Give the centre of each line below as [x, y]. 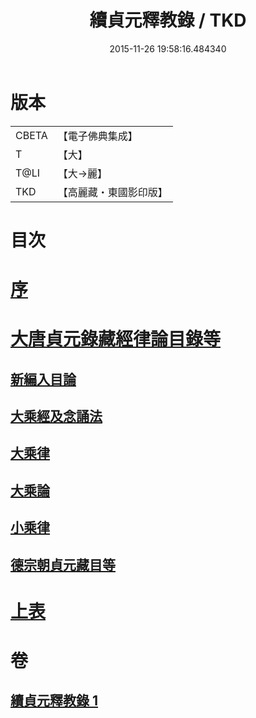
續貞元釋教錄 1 [54, 701]
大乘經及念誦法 [56, 416]
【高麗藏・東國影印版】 [112, 192]
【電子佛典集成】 [97, 136]
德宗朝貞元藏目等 [63, 564]
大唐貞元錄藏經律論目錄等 [116, 339]
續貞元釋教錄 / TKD [168, 20]
